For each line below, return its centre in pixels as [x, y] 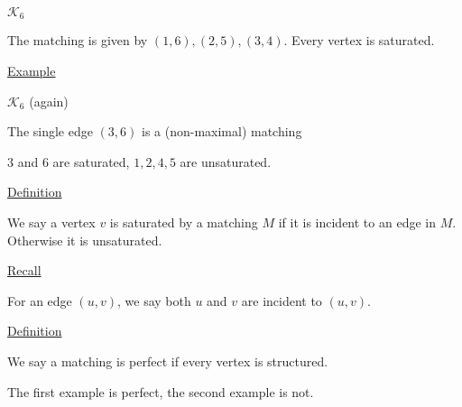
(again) [49, 101]
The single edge [50, 131]
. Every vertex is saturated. [359, 40]
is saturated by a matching [184, 222]
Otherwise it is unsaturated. [85, 240]
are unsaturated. [226, 161]
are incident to [282, 300]
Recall [24, 270]
